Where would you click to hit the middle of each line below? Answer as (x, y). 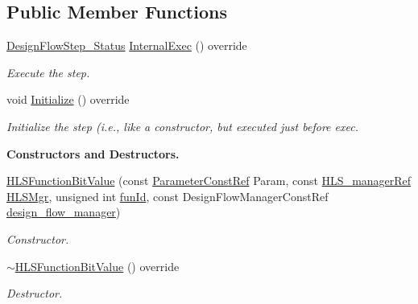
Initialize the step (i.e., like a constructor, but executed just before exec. (182, 126)
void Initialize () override (68, 99)
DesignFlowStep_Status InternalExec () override (127, 45)
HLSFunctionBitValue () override (97, 266)
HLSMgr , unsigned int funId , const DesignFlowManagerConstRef (168, 196)
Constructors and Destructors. (93, 153)
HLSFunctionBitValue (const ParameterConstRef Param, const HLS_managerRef (209, 181)
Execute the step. (48, 72)
